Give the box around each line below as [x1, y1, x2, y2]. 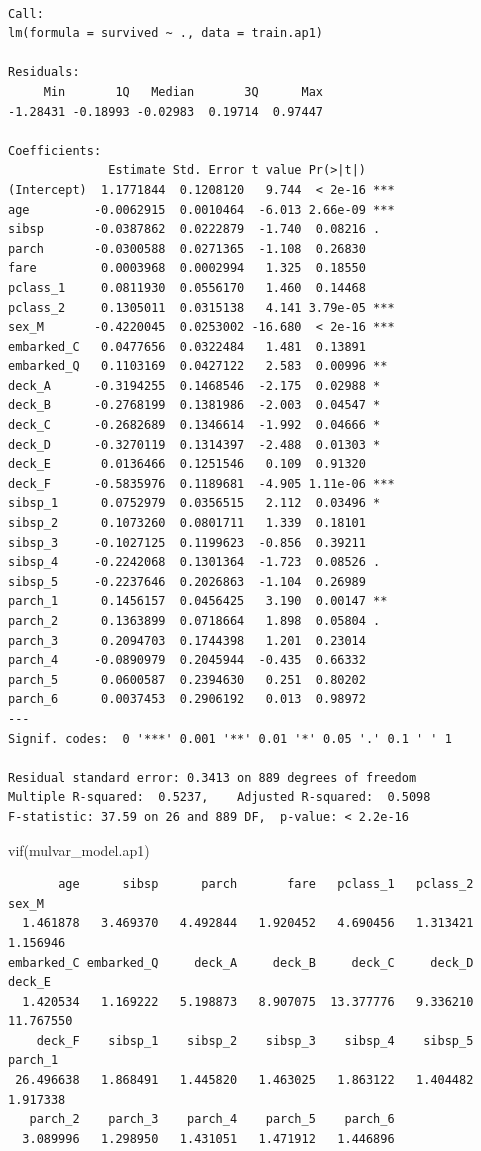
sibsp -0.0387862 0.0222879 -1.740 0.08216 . [8, 222, 381, 237]
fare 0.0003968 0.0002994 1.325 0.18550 [8, 261, 366, 276]
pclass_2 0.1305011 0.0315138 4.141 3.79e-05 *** [8, 300, 395, 315]
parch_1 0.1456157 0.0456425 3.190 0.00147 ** [8, 594, 388, 609]
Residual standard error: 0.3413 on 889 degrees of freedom [8, 770, 417, 785]
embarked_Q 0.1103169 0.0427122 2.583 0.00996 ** [8, 359, 388, 374]
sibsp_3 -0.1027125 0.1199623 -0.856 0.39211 [8, 535, 366, 550]
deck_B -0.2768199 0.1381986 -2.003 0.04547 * [8, 398, 381, 413]
